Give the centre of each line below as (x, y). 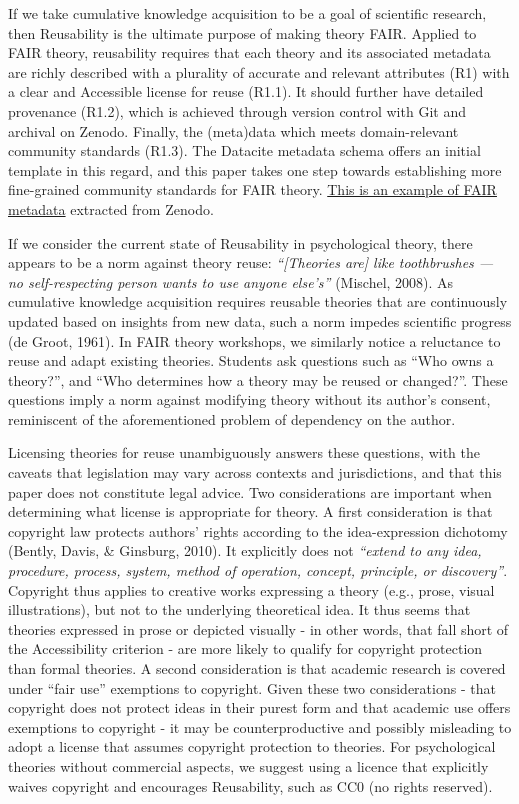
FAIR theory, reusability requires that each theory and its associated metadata (249, 52)
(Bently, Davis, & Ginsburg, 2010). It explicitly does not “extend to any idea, (245, 550)
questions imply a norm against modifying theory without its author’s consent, (249, 399)
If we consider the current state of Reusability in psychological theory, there (240, 242)
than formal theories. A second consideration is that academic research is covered (257, 668)
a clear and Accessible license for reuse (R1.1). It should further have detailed (246, 91)
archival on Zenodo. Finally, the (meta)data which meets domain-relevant (233, 130)
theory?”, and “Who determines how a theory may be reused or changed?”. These (258, 379)
